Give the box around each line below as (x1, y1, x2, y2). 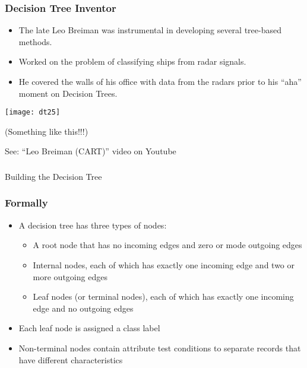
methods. (18, 35, 52, 47)
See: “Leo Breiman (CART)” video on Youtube (5, 145, 176, 157)
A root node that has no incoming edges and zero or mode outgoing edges (33, 239, 302, 251)
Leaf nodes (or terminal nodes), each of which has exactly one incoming (33, 290, 294, 303)
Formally (5, 195, 48, 210)
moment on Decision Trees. (18, 87, 118, 99)
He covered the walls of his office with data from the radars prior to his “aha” (18, 75, 302, 87)
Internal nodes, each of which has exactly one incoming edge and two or (33, 258, 295, 271)
